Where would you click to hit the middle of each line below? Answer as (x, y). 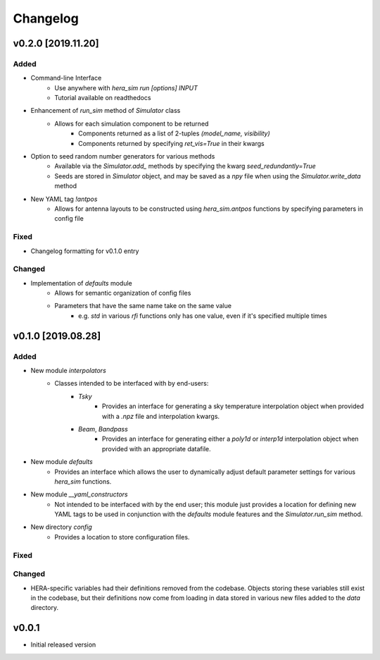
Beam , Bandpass (103, 429)
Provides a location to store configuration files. (122, 537)
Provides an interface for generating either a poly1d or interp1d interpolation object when (230, 439)
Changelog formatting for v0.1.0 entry (85, 251)
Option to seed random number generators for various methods (123, 157)
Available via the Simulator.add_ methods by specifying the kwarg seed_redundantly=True (185, 166)
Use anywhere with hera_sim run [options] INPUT (126, 87)
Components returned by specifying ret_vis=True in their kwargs (171, 143)
